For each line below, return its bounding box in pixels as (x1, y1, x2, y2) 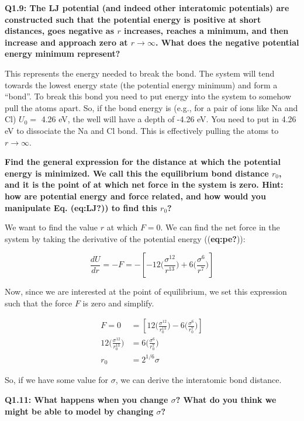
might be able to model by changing (5, 405, 154, 417)
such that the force (5, 296, 72, 309)
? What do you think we (175, 394, 277, 406)
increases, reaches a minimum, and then (124, 25, 289, 37)
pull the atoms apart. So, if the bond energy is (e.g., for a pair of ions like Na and (5, 101, 298, 113)
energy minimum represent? (5, 47, 120, 60)
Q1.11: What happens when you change (5, 394, 168, 406)
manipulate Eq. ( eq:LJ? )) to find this (5, 201, 157, 213)
